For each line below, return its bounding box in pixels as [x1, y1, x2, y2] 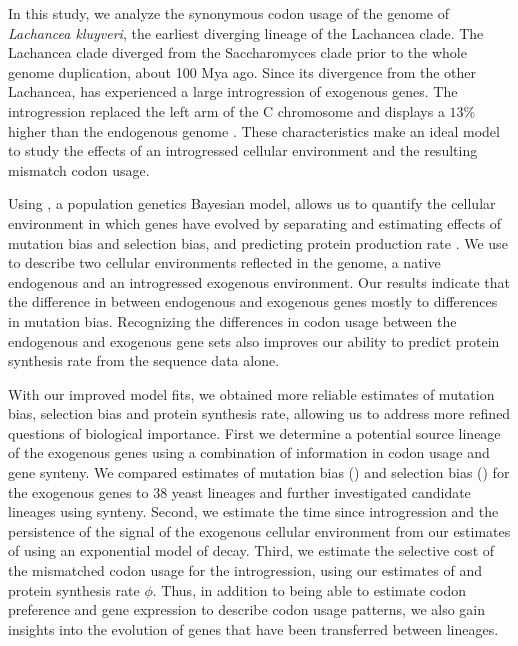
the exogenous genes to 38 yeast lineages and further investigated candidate [8, 481, 471, 502]
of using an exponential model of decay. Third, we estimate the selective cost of [8, 540, 495, 561]
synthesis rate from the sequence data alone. [8, 350, 280, 371]
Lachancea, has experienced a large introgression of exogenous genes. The [8, 81, 458, 102]
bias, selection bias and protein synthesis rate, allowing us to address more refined [8, 403, 511, 424]
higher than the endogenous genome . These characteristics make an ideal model [8, 120, 500, 141]
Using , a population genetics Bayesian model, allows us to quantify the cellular [8, 193, 496, 214]
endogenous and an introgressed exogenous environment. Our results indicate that [8, 271, 510, 292]
